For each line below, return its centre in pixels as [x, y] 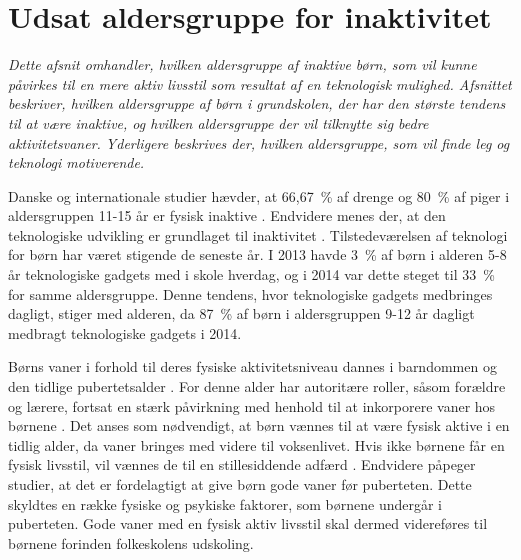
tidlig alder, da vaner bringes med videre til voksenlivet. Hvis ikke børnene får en [256, 444]
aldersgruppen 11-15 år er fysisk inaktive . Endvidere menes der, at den [227, 215]
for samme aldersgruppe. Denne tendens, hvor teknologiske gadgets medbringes [250, 293]
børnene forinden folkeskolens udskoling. [131, 542]
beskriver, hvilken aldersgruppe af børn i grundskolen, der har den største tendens [257, 103]
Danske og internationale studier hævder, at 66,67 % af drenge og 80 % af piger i [259, 195]
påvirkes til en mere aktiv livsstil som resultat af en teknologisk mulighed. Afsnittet [260, 83]
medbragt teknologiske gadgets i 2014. [125, 332]
